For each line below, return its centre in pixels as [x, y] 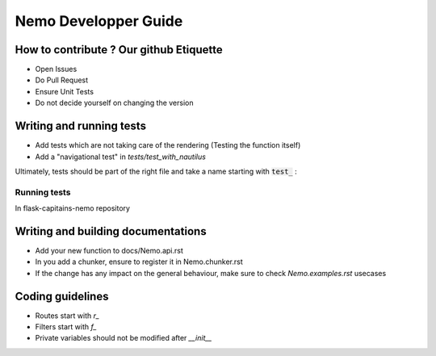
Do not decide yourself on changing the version [114, 103]
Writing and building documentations [111, 231]
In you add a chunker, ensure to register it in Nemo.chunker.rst [139, 262]
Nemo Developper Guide [99, 21]
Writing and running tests [81, 126]
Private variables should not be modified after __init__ [124, 338]
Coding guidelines [62, 296]
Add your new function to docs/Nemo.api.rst [109, 250]
